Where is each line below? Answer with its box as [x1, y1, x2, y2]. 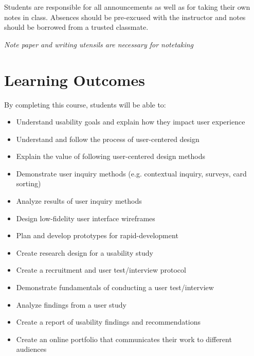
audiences [16, 344, 47, 354]
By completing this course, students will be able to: [4, 99, 166, 110]
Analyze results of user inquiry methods [16, 195, 142, 206]
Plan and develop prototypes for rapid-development [16, 230, 178, 241]
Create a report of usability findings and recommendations [16, 316, 201, 327]
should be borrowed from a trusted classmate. [4, 22, 149, 32]
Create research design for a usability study [16, 247, 153, 258]
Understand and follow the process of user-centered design [16, 133, 199, 144]
